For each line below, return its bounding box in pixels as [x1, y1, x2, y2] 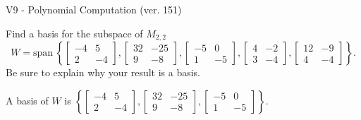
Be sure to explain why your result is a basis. [6, 65, 201, 80]
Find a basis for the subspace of [6, 25, 143, 40]
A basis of [6, 92, 49, 107]
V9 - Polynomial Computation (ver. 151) [6, 2, 182, 16]
